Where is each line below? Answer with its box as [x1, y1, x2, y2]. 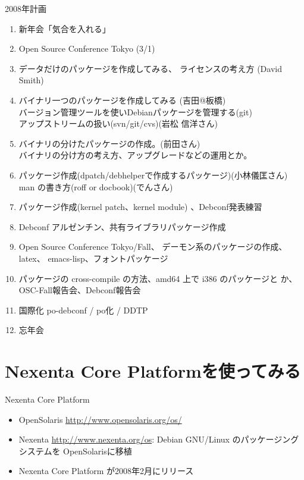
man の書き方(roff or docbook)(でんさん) [18, 180, 173, 193]
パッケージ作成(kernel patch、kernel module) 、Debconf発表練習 [18, 200, 262, 213]
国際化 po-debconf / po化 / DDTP [18, 303, 148, 316]
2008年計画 [5, 2, 46, 14]
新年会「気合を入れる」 [18, 22, 111, 34]
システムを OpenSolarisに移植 [18, 444, 132, 457]
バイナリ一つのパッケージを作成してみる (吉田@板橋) [18, 93, 226, 106]
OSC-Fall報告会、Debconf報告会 [18, 284, 141, 296]
